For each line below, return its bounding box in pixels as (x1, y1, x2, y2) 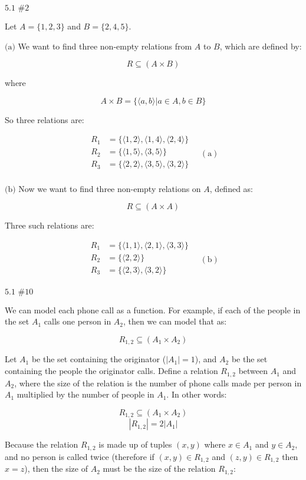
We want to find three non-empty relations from (18, 39, 192, 52)
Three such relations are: (5, 219, 94, 231)
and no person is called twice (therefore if (5, 450, 154, 462)
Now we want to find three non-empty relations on (18, 182, 201, 194)
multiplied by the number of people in (17, 388, 154, 400)
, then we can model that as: (123, 315, 227, 327)
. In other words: (166, 388, 227, 400)
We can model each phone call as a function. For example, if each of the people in (5, 303, 301, 316)
